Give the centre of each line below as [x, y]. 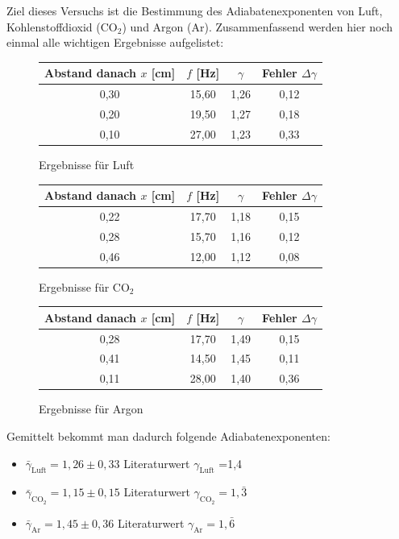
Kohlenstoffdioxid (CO [62, 26]
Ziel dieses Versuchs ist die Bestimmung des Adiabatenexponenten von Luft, [195, 10]
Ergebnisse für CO [84, 286]
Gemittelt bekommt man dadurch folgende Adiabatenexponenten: [168, 435]
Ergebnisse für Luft [87, 164]
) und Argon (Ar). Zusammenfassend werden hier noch [258, 26]
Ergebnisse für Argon [91, 409]
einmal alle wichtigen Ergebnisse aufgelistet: [115, 42]
